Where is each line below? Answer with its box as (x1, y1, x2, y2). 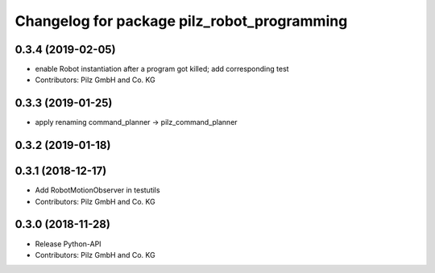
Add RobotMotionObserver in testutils (35, 185, 160, 195)
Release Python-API (35, 238, 101, 249)
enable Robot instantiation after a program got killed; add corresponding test (35, 64, 289, 74)
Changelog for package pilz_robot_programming (14, 12, 348, 30)
